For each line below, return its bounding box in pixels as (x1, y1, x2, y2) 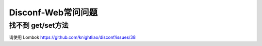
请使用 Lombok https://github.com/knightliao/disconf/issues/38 (9, 34, 136, 40)
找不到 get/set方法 (9, 21, 69, 30)
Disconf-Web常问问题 (9, 7, 98, 18)
